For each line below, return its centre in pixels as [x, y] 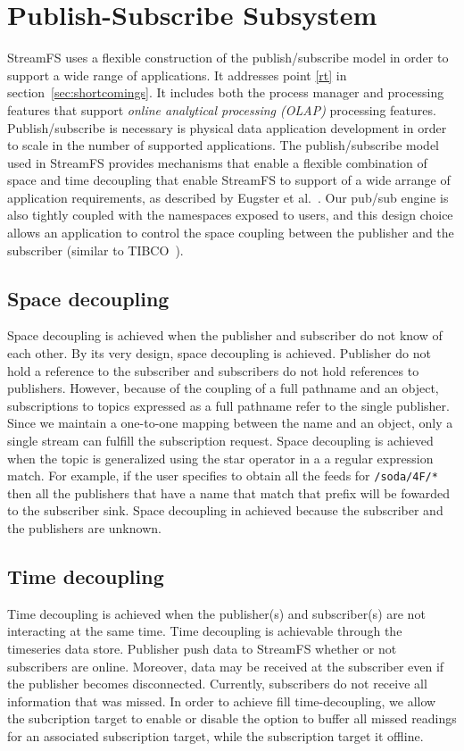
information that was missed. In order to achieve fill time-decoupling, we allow [222, 701]
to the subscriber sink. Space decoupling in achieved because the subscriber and [225, 510]
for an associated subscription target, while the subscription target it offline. [215, 736]
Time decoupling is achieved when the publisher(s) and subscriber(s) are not [216, 613]
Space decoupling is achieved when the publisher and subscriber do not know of [225, 335]
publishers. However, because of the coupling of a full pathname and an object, [223, 388]
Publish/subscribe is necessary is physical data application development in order [227, 127]
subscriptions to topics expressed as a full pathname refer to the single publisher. [228, 405]
